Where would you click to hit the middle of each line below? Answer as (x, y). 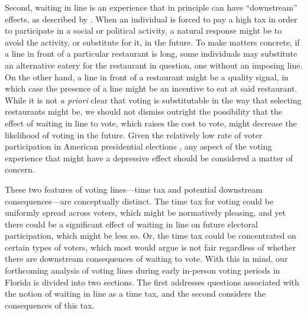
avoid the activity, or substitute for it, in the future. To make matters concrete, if (152, 42)
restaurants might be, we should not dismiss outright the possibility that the (143, 111)
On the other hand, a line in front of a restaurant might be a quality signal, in (147, 77)
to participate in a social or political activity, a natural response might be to (143, 30)
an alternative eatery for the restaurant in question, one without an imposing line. (154, 65)
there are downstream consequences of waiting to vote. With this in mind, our (146, 259)
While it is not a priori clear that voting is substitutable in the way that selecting (153, 100)
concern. (20, 169)
